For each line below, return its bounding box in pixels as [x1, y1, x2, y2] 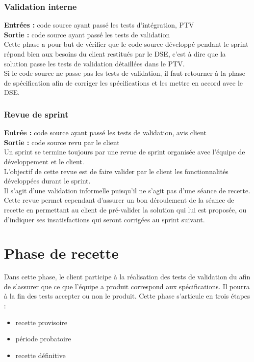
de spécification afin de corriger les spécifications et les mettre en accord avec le [4, 77, 243, 88]
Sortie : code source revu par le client [4, 137, 120, 147]
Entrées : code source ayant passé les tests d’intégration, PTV [4, 20, 194, 30]
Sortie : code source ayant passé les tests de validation [4, 29, 170, 39]
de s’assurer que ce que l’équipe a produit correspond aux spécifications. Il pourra [4, 281, 250, 291]
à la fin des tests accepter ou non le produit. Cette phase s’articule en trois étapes [4, 291, 250, 301]
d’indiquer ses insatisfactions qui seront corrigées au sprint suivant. [4, 214, 205, 224]
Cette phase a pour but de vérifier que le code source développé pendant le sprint [4, 39, 249, 49]
